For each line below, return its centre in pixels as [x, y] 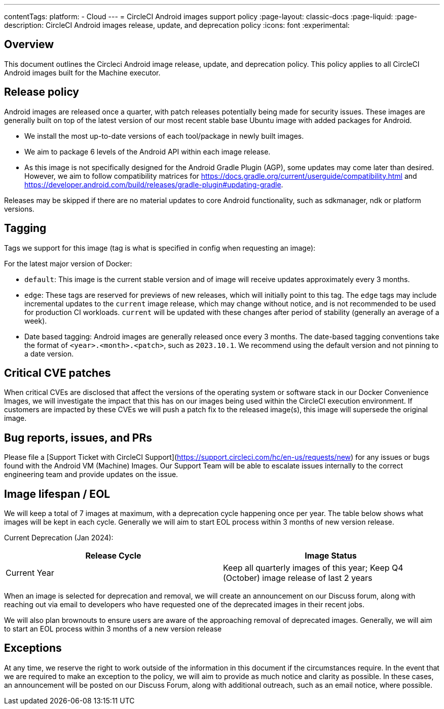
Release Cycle [113, 556]
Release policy [42, 92]
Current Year [30, 573]
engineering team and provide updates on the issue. [91, 475]
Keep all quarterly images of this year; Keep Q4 [313, 568]
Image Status [331, 556]
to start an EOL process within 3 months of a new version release [113, 629]
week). [36, 321]
